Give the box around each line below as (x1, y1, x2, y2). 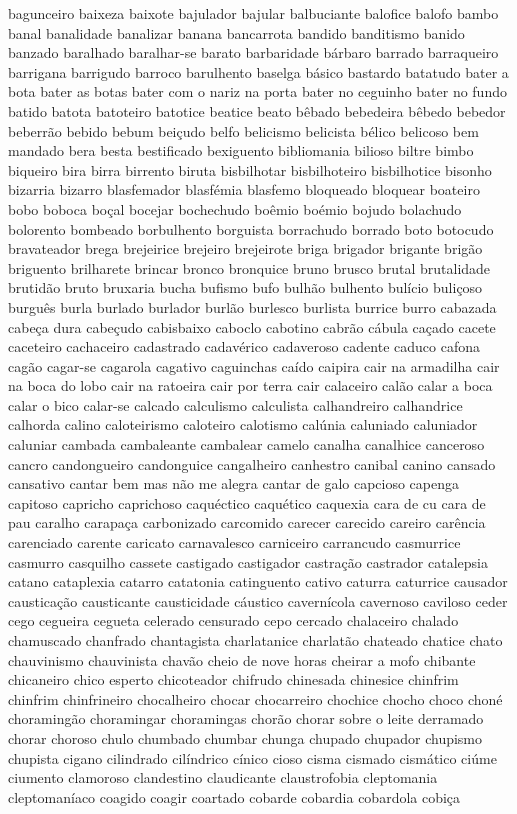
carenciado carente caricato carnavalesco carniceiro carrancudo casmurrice (8, 532, 461, 553)
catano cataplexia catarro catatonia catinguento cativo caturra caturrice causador (8, 571, 508, 592)
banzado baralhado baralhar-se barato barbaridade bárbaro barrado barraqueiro (8, 42, 499, 63)
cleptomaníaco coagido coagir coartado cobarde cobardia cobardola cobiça (8, 786, 461, 807)
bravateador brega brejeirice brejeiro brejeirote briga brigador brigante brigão (8, 238, 483, 259)
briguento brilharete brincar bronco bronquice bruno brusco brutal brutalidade (8, 257, 491, 278)
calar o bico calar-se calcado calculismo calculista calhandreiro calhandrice (8, 394, 463, 415)
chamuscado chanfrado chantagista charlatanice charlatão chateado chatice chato (8, 630, 503, 650)
